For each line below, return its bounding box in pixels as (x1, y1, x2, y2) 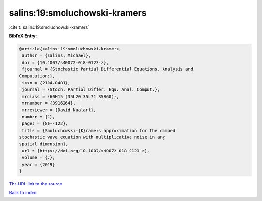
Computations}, (19, 73, 55, 79)
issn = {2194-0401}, (22, 80, 71, 85)
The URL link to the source (9, 181, 63, 186)
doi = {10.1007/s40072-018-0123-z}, (22, 60, 109, 65)
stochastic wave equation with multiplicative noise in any (19, 134, 165, 140)
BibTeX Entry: (9, 33, 37, 39)
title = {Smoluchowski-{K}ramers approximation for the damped (22, 128, 176, 133)
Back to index (9, 190, 36, 196)
